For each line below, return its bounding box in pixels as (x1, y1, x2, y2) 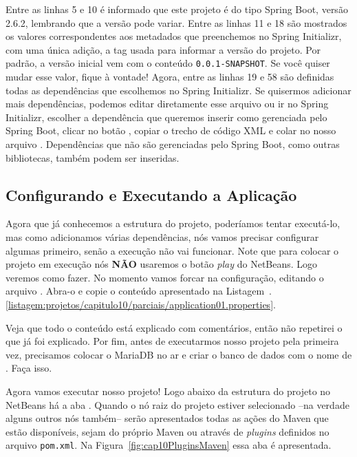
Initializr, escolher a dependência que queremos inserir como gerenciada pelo (6, 109, 327, 124)
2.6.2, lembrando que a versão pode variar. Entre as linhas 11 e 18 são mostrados (6, 15, 347, 30)
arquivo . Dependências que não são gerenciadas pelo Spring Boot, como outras (6, 137, 340, 151)
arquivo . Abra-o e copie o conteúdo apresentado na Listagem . (6, 284, 272, 298)
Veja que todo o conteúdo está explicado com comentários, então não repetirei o (6, 320, 343, 334)
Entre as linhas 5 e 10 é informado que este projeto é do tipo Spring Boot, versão (6, 2, 348, 16)
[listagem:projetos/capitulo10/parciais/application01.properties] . (6, 297, 276, 311)
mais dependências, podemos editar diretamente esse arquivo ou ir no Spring (6, 96, 329, 111)
